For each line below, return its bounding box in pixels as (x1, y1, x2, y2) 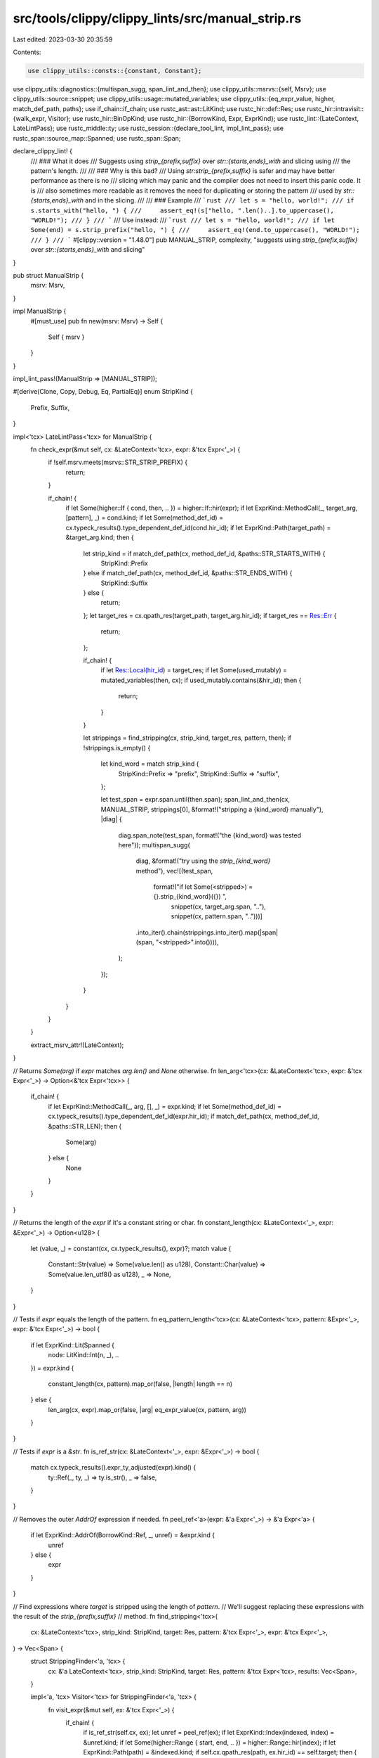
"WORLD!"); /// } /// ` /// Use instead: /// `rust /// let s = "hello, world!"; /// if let (30, 215, 335, 224)
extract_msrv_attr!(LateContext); (30, 1041, 124, 1049)
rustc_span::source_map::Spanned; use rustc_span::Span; (13, 134, 181, 142)
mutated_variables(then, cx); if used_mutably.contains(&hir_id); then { (100, 676, 302, 684)
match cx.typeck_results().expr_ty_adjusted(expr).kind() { (30, 1463, 197, 1472)
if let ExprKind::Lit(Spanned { (30, 1340, 115, 1349)
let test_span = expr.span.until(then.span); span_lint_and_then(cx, (100, 795, 291, 804)
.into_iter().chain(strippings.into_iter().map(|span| (135, 928, 279, 937)
